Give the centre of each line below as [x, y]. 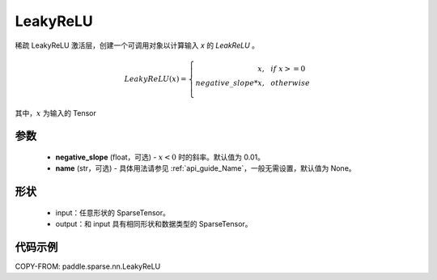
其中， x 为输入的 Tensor [56, 112]
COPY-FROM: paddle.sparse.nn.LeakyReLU [88, 266]
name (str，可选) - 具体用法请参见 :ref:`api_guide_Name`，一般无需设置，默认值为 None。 [206, 168]
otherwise [291, 83]
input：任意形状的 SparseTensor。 [112, 212]
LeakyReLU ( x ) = [155, 78]
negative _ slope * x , [230, 83]
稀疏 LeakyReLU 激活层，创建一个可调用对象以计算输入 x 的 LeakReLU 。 [137, 45]
